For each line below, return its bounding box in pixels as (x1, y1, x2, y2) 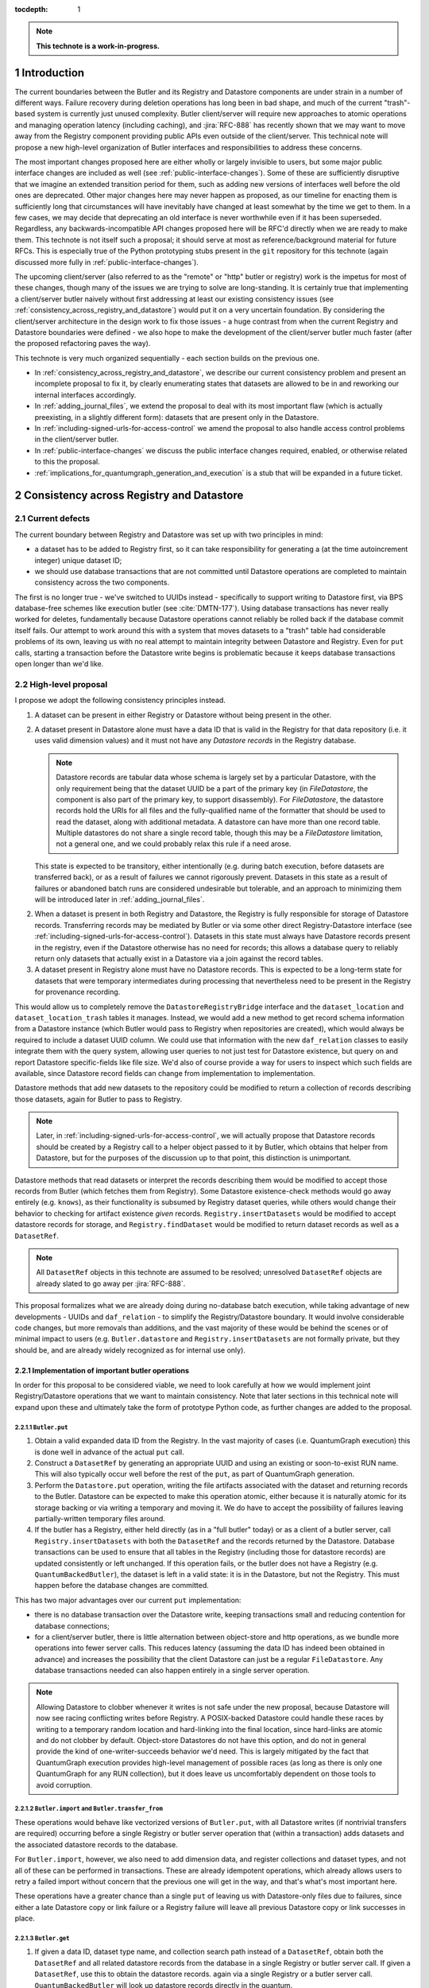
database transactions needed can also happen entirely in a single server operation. (34, 1666, 310, 1675)
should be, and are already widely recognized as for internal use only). (14, 1345, 246, 1355)
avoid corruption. (36, 1780, 93, 1789)
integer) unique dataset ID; (34, 555, 122, 565)
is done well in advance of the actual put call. (34, 1447, 184, 1457)
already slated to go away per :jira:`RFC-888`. (36, 1279, 186, 1288)
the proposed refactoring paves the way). (14, 339, 151, 348)
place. (14, 1913, 36, 1924)
